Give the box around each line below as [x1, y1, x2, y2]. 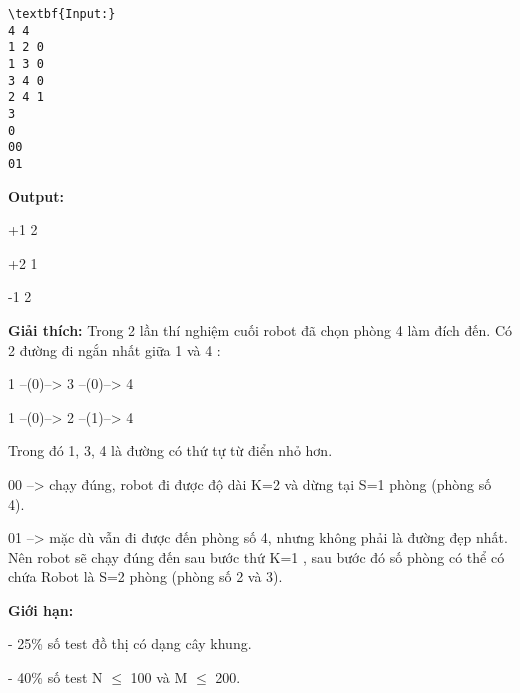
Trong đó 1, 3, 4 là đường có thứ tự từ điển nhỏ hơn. [8, 440, 333, 461]
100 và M [130, 667, 188, 688]
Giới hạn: [8, 599, 74, 620]
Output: [8, 185, 64, 206]
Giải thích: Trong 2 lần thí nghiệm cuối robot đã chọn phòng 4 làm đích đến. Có [8, 319, 513, 340]
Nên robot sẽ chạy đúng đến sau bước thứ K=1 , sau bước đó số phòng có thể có [8, 546, 505, 567]
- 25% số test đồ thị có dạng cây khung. [8, 633, 252, 654]
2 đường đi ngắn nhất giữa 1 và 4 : [8, 339, 221, 360]
